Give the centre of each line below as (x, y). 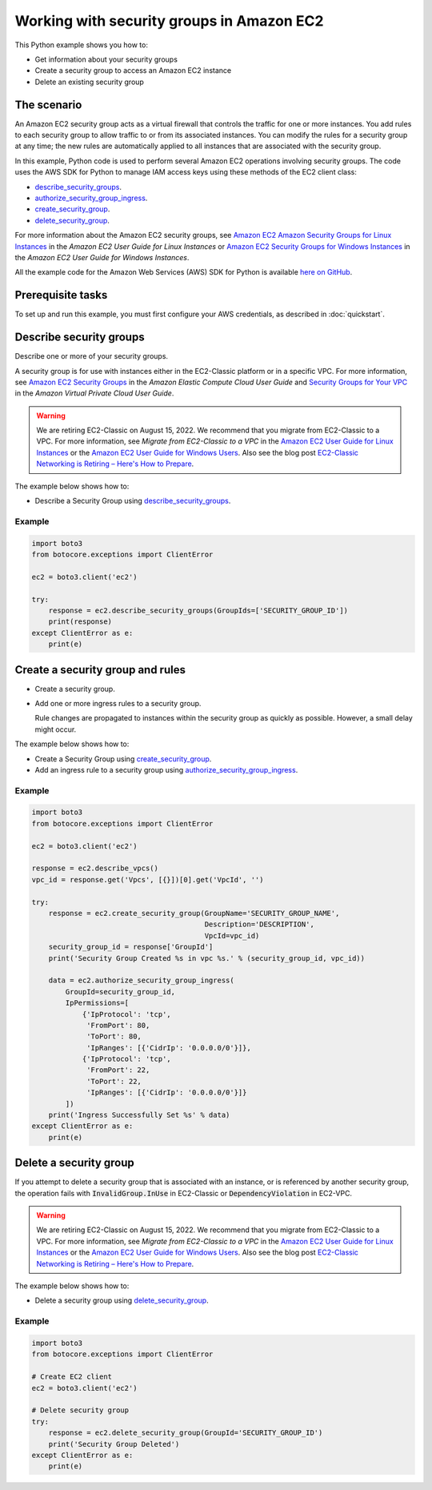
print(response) (80, 622)
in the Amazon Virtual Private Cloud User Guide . (94, 393)
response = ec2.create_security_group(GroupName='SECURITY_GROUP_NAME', (194, 913)
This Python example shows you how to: (81, 45)
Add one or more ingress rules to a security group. (118, 703)
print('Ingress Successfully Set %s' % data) (139, 1115)
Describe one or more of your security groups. (91, 356)
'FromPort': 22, (118, 1070)
